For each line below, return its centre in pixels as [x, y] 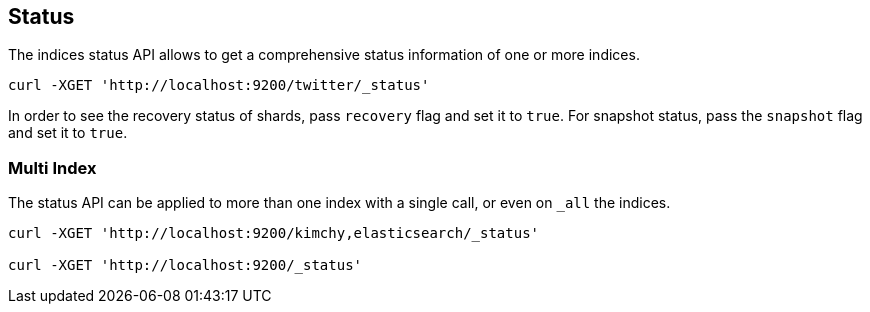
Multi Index [52, 167]
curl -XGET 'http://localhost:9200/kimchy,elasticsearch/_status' [274, 233]
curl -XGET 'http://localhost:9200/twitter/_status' [219, 85]
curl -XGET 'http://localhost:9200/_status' [185, 265]
